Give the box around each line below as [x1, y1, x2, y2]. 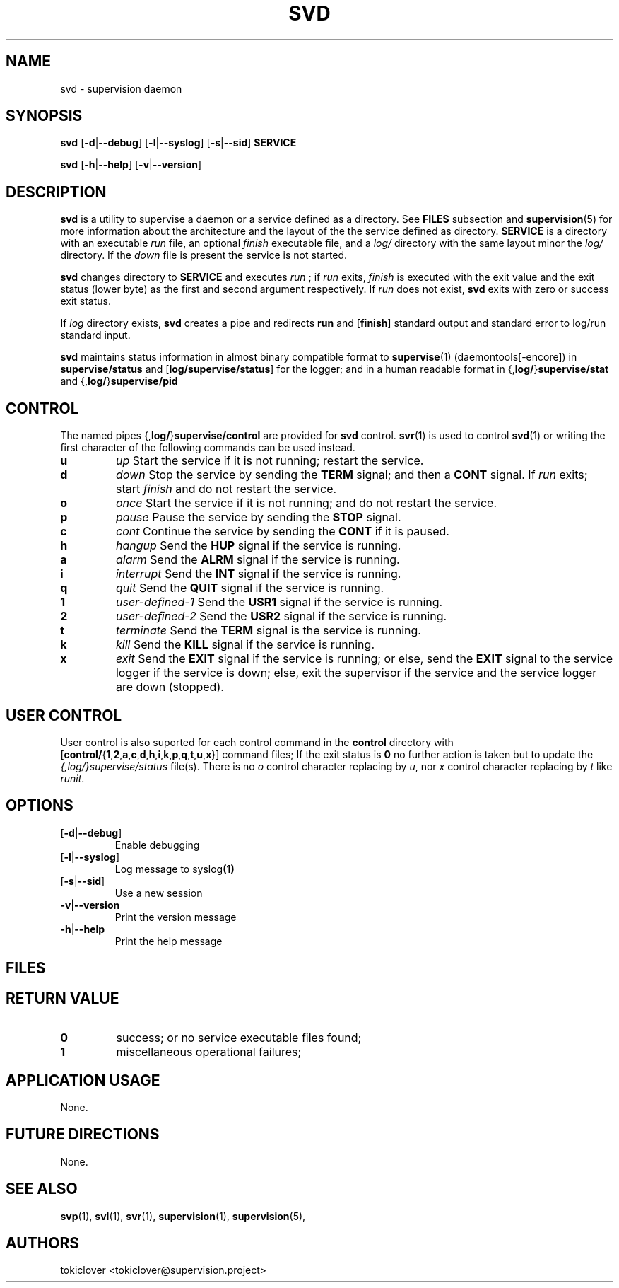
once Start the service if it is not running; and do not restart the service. [115, 496, 497, 511]
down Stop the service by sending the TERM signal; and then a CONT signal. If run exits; [115, 468, 588, 482]
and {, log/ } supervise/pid [60, 375, 178, 388]
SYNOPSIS [6, 107, 83, 125]
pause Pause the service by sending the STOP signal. [115, 510, 401, 525]
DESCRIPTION [6, 182, 107, 201]
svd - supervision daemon [60, 82, 182, 95]
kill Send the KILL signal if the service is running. [115, 637, 375, 652]
